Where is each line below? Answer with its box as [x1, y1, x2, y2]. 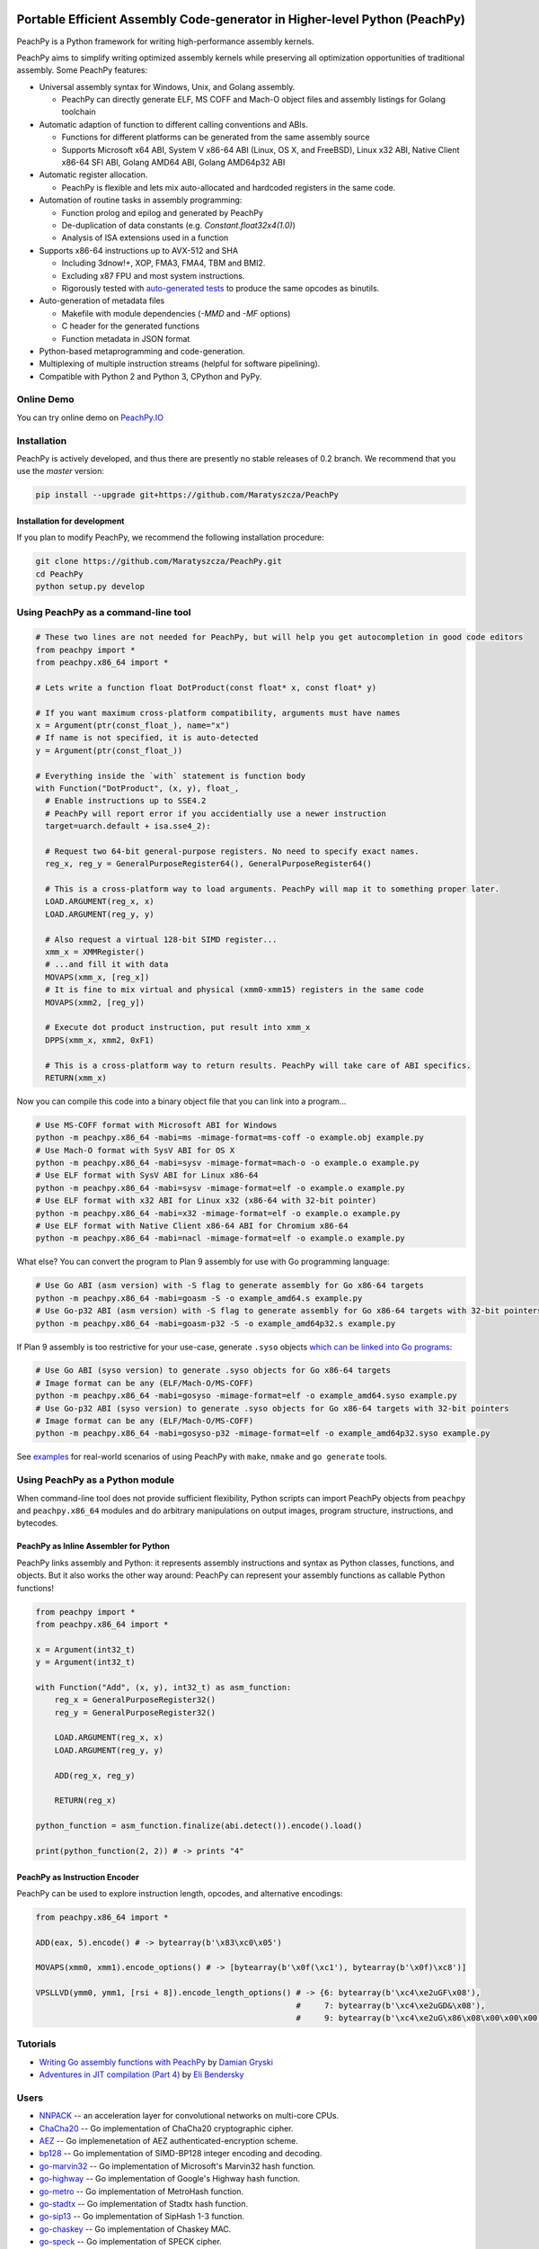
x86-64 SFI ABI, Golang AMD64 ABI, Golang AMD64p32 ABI [61, 157, 286, 168]
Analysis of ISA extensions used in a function [61, 232, 229, 243]
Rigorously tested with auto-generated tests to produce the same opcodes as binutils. [61, 282, 380, 293]
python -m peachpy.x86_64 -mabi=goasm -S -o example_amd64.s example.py [35, 1293, 363, 1304]
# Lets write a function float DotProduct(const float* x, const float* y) [35, 682, 377, 693]
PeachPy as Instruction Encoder [16, 1871, 139, 1882]
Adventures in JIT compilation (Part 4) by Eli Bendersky [39, 2069, 244, 2080]
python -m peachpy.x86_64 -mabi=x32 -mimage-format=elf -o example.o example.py [35, 1208, 401, 1218]
